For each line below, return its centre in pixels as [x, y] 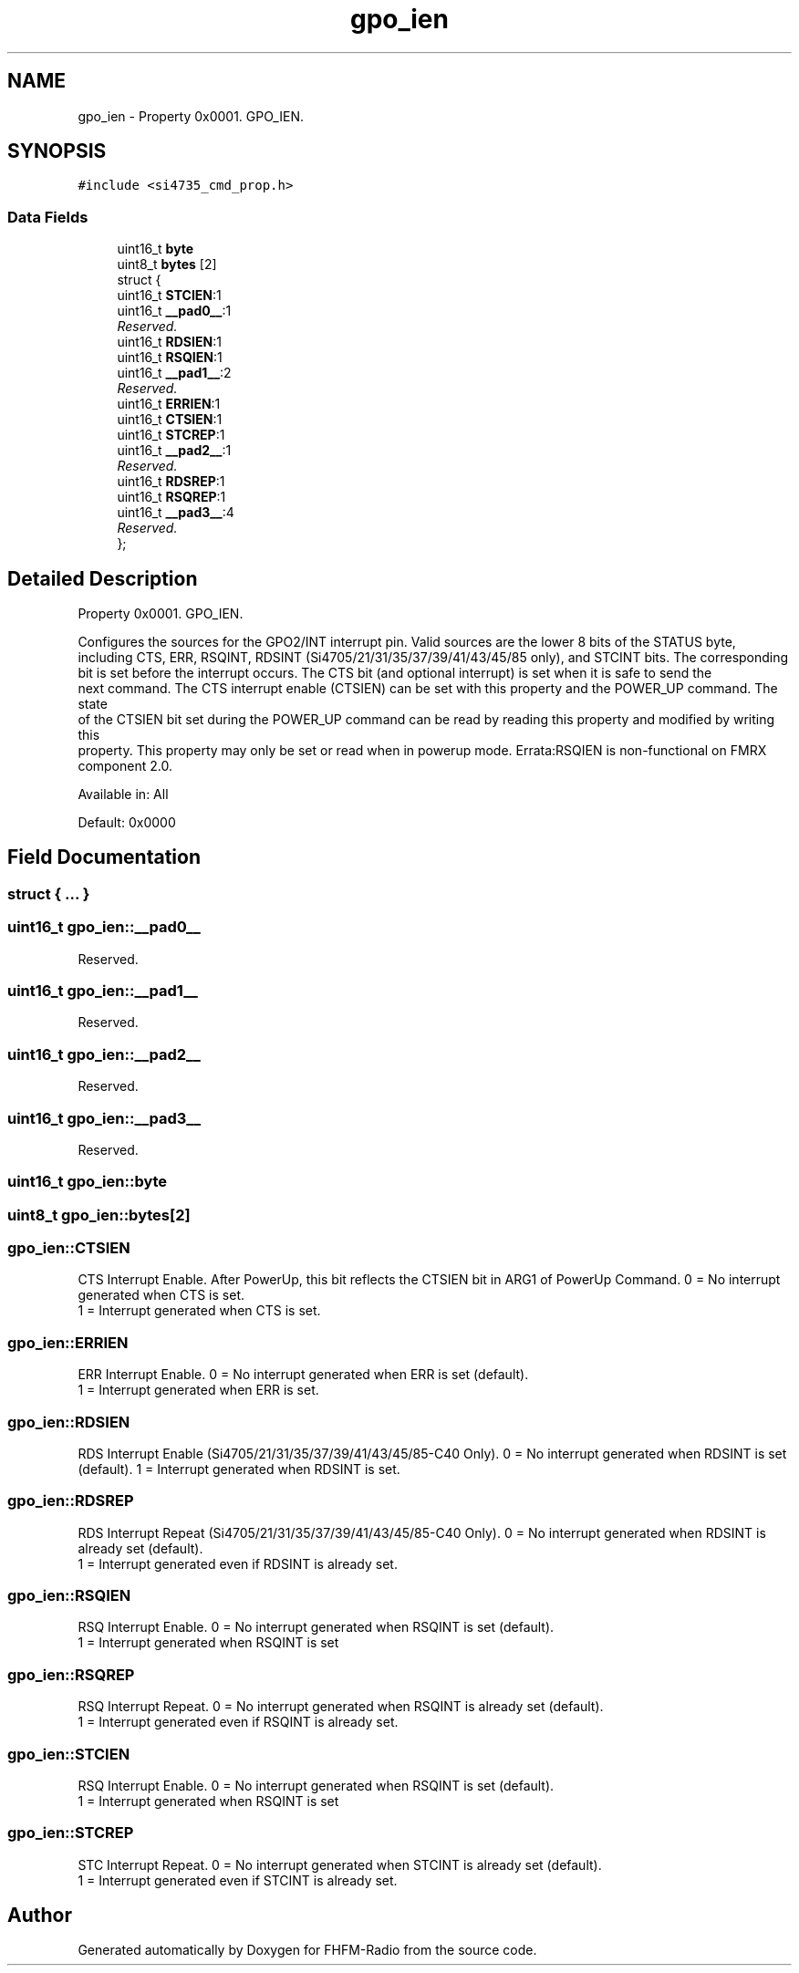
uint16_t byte [156, 249]
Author [40, 1916]
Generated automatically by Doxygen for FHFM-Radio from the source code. [307, 1950]
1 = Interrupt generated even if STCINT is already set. [238, 1880]
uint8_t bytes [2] [167, 265]
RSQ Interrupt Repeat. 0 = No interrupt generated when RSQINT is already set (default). [341, 1707]
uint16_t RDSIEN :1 [169, 342]
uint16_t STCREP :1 [171, 435]
